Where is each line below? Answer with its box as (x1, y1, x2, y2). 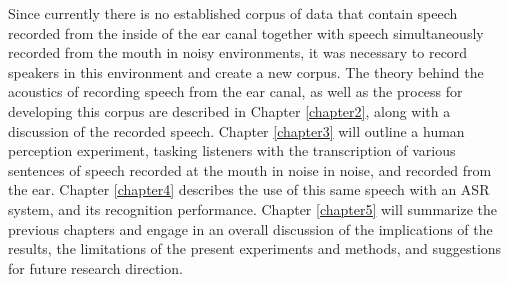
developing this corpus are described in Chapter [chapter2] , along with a (8, 100, 451, 121)
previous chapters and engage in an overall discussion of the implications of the (8, 218, 493, 239)
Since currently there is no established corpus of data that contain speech (8, 3, 458, 23)
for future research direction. (8, 257, 183, 278)
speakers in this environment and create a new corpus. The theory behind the (8, 61, 484, 82)
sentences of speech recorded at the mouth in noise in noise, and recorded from (8, 159, 492, 180)
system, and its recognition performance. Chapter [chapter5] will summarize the (8, 198, 497, 219)
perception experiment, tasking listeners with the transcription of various (8, 140, 456, 161)
